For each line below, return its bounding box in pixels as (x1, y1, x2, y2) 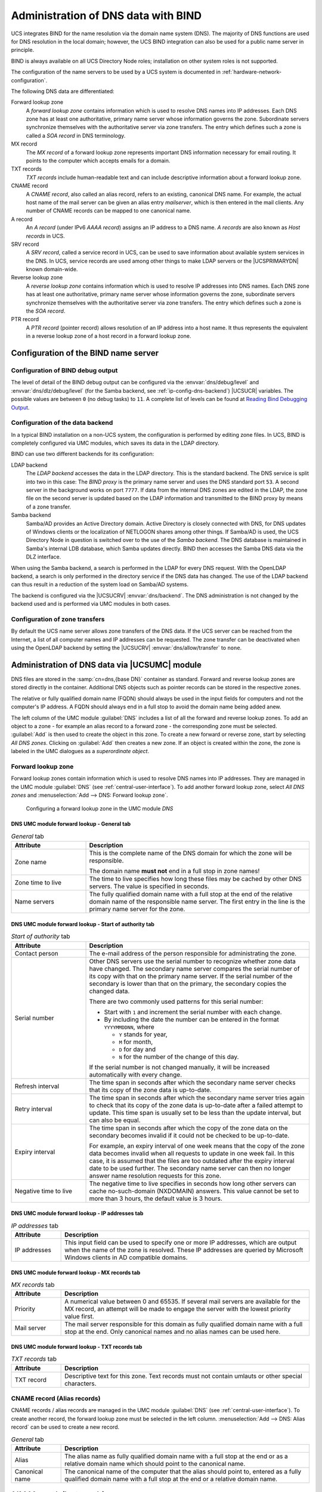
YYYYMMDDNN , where (104, 1022, 154, 1031)
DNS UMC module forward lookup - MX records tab (11, 1269, 141, 1276)
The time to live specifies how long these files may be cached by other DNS (89, 875, 302, 883)
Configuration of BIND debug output (11, 366, 118, 374)
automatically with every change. (89, 1070, 182, 1078)
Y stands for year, (119, 1030, 168, 1038)
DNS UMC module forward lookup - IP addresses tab (11, 1210, 144, 1217)
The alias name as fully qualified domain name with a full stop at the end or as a (64, 1452, 289, 1460)
